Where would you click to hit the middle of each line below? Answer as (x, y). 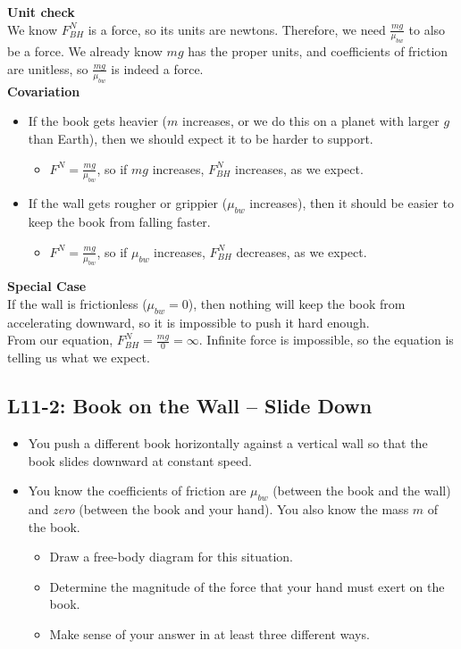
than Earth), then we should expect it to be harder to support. (201, 138)
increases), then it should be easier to (352, 203)
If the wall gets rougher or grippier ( (128, 203)
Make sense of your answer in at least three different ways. (210, 634)
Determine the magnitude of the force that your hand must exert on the (247, 586)
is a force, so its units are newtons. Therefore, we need (237, 29)
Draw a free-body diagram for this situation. (171, 557)
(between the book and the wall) (362, 491)
